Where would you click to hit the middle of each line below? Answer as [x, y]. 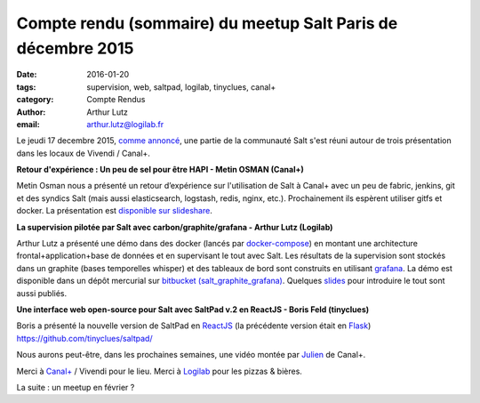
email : [28, 124]
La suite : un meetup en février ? [76, 387]
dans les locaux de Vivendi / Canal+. [84, 153]
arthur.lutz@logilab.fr [125, 124]
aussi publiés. [42, 293]
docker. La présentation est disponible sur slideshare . [114, 211]
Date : [27, 75]
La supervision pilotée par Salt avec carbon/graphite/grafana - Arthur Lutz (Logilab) [175, 227]
